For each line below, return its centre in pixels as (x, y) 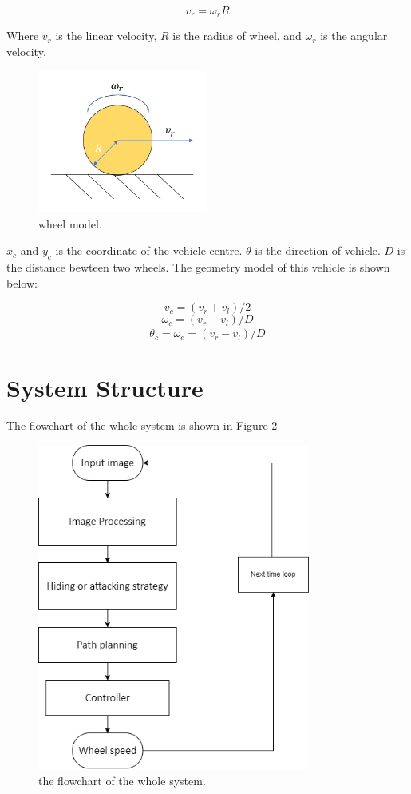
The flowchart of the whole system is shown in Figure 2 (142, 425)
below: (22, 282)
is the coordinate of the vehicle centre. (149, 250)
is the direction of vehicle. (318, 250)
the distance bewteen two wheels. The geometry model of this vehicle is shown (198, 266)
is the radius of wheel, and (237, 36)
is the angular (354, 36)
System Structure (105, 387)
